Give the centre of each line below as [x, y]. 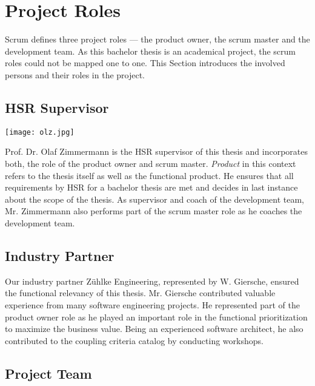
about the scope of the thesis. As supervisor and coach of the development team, [155, 199]
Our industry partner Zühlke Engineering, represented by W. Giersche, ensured [152, 281]
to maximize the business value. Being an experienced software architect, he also [154, 329]
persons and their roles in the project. [75, 74]
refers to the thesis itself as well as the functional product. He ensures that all [149, 175]
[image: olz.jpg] [40, 132]
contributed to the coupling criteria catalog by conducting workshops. [134, 340]
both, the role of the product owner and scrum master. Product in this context [151, 163]
